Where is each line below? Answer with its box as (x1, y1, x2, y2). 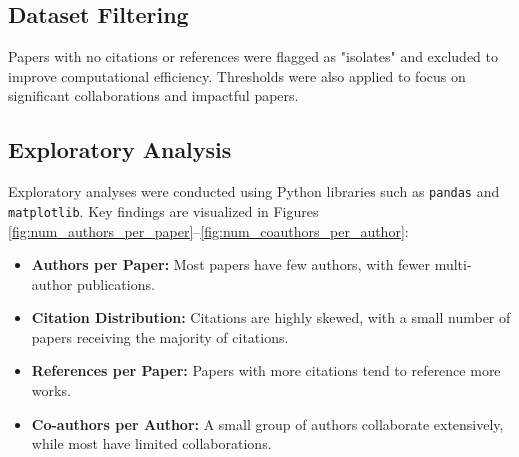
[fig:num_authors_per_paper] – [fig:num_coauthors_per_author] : (8, 220, 409, 241)
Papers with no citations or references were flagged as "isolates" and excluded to (8, 46, 498, 67)
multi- (434, 254, 472, 275)
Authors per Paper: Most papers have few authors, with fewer (31, 254, 430, 275)
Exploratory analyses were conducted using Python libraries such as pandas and (8, 181, 500, 202)
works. (31, 380, 71, 401)
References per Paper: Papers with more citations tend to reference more (31, 360, 501, 381)
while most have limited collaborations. (31, 433, 272, 454)
